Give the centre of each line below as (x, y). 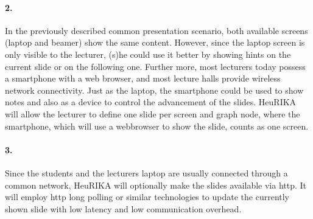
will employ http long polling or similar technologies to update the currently (147, 197)
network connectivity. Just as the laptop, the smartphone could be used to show (154, 90)
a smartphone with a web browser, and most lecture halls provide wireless (143, 78)
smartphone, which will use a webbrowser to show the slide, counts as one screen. (157, 126)
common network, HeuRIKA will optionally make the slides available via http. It (156, 185)
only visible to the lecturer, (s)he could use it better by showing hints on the (148, 54)
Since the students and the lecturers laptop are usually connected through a (146, 172)
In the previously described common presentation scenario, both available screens (156, 30)
